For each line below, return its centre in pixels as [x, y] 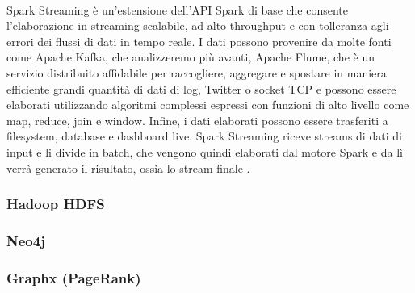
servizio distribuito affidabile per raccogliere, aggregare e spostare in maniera [197, 72]
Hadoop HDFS [56, 204]
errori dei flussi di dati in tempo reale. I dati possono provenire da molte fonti [199, 41]
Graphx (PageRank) [74, 277]
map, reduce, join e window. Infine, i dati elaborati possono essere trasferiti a [197, 120]
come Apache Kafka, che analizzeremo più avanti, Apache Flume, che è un [191, 57]
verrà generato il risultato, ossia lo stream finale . [128, 167]
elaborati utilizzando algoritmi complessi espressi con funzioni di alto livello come [208, 105]
